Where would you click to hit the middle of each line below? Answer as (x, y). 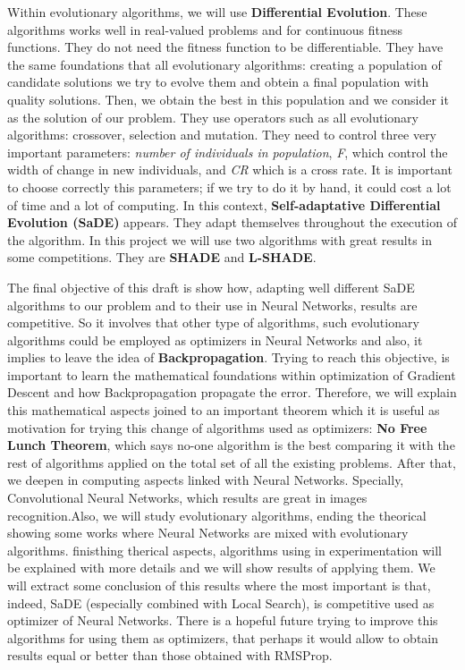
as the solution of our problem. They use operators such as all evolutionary (213, 117)
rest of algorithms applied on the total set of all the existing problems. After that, (232, 462)
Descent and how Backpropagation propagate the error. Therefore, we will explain (232, 392)
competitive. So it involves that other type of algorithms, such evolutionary (213, 322)
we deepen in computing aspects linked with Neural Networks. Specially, (206, 480)
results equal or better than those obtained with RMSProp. (170, 655)
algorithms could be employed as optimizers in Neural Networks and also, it (215, 339)
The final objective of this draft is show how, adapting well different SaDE (211, 287)
